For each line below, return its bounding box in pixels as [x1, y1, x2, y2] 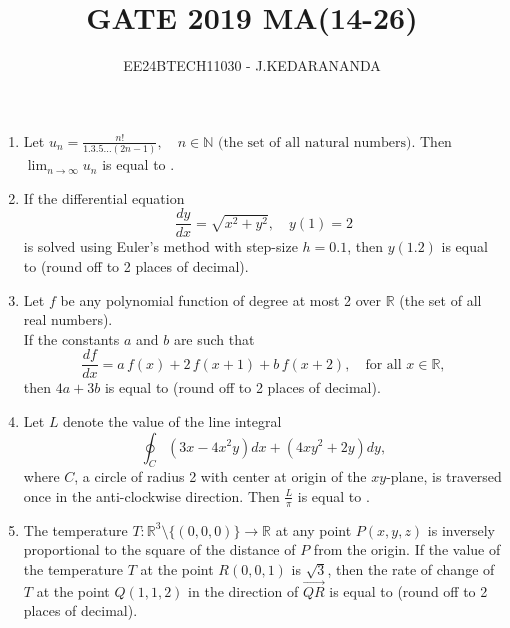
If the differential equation [23, 187, 185, 208]
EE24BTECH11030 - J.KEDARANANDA [123, 55, 381, 76]
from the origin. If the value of [313, 539, 501, 560]
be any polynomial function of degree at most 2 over [60, 289, 382, 310]
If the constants [23, 328, 120, 349]
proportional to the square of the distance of [23, 539, 296, 560]
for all [365, 357, 402, 372]
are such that [173, 328, 255, 349]
